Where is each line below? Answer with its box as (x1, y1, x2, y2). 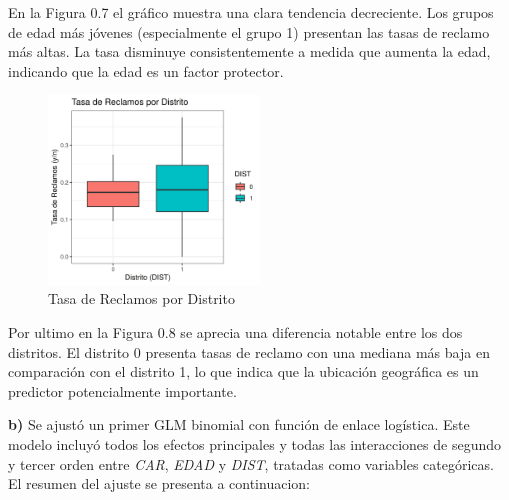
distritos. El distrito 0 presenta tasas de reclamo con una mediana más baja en (8, 341, 490, 362)
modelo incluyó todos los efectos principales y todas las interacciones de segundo (8, 433, 501, 454)
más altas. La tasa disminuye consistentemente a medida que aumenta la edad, (8, 41, 491, 62)
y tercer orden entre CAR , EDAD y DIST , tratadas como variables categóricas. (8, 453, 494, 474)
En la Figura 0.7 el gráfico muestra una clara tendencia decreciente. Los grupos (8, 2, 494, 22)
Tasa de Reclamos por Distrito (48, 288, 235, 309)
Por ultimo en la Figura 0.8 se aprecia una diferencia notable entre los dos (8, 321, 463, 342)
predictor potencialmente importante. (8, 380, 237, 401)
